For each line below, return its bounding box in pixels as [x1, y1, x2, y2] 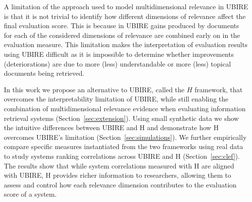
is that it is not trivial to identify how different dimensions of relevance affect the [4, 11, 246, 21]
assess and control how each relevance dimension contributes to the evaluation [4, 179, 237, 189]
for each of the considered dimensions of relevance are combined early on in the [4, 30, 240, 40]
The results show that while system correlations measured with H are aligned [4, 160, 234, 170]
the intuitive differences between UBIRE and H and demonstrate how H [4, 122, 219, 133]
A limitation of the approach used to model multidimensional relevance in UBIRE [4, 1, 249, 11]
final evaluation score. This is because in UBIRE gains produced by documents [4, 20, 239, 31]
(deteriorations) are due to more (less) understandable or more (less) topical [4, 58, 231, 68]
